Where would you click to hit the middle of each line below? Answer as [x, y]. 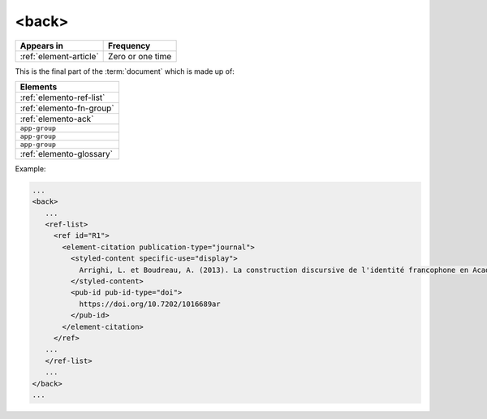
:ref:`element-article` [59, 56]
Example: [30, 168]
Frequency [129, 45]
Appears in [42, 45]
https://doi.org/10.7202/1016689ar [150, 304]
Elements [39, 87]
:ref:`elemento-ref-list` [62, 97]
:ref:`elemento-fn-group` [67, 108]
